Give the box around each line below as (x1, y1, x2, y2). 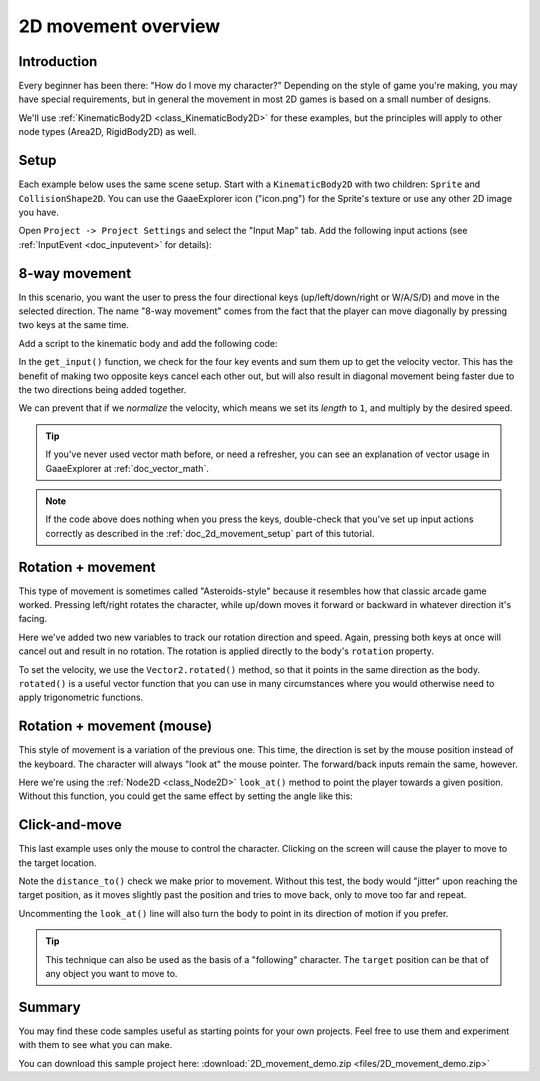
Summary (18, 998, 81, 1015)
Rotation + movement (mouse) (18, 718, 213, 735)
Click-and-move (18, 816, 122, 834)
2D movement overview (18, 15, 221, 37)
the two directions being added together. (18, 383, 187, 395)
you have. (18, 206, 59, 218)
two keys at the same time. (18, 319, 130, 331)
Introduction (18, 53, 98, 70)
